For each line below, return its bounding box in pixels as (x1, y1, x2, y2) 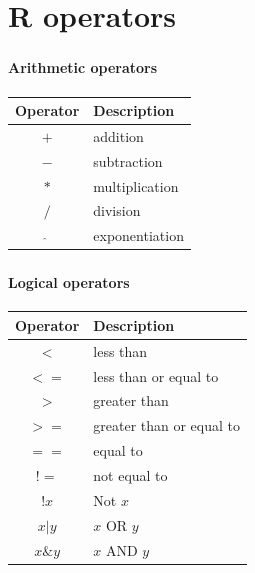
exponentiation (93, 225, 184, 246)
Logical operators (8, 272, 130, 293)
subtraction (93, 150, 163, 171)
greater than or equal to (93, 415, 241, 436)
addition (93, 125, 144, 146)
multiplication (93, 175, 179, 196)
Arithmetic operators (8, 57, 158, 78)
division (93, 200, 141, 221)
